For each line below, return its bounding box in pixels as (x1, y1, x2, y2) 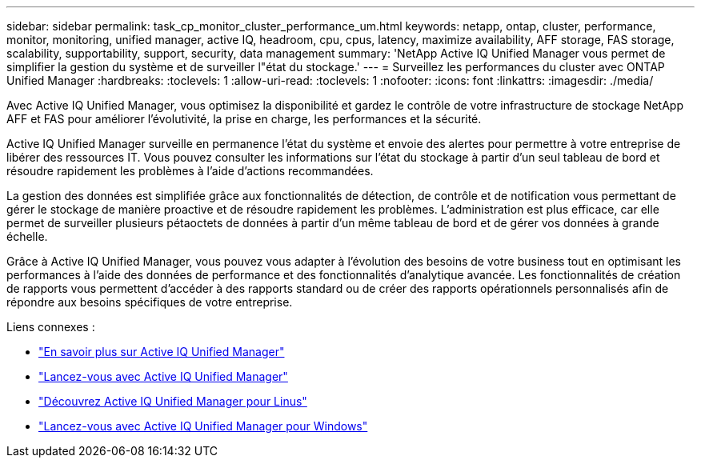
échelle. (6, 230, 48, 243)
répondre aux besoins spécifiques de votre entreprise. (6, 295, 293, 309)
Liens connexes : (6, 320, 95, 334)
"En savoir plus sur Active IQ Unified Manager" (38, 345, 285, 358)
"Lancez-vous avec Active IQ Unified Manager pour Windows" (38, 419, 368, 433)
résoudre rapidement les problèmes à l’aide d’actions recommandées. (6, 164, 374, 178)
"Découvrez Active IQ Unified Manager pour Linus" (38, 394, 307, 408)
